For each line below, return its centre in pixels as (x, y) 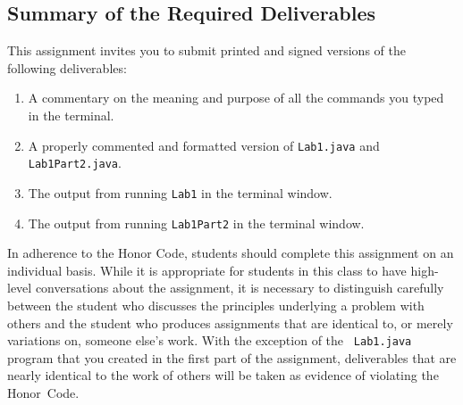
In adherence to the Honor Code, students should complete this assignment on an (231, 253)
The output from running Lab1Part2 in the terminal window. (196, 223)
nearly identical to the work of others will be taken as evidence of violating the (223, 375)
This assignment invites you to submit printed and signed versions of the (206, 50)
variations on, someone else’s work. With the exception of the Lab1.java (210, 340)
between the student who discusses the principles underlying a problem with (216, 305)
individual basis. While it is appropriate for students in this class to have (207, 270)
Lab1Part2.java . (75, 163)
